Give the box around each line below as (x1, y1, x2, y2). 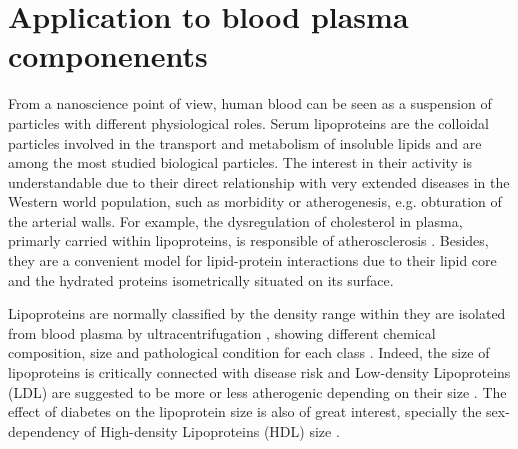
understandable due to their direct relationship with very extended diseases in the (8, 171, 510, 192)
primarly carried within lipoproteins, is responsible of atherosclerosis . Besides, (8, 230, 489, 251)
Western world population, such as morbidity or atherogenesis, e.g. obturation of (8, 191, 502, 212)
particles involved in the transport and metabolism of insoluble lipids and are (8, 132, 482, 153)
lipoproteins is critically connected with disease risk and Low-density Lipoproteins (8, 362, 511, 383)
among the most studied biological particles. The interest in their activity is (8, 152, 473, 173)
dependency (8, 420, 80, 441)
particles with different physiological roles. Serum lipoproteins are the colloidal (8, 112, 489, 133)
